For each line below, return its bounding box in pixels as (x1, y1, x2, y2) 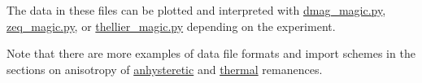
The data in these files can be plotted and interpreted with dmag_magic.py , (7, 2, 386, 18)
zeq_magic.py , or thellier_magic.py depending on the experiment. (7, 17, 336, 34)
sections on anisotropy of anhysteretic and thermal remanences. (7, 60, 323, 77)
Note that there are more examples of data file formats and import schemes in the (7, 45, 415, 62)
